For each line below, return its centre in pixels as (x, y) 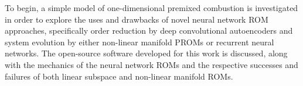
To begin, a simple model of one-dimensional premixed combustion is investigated (151, 8)
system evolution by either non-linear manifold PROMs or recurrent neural (139, 42)
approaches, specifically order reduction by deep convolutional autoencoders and (149, 31)
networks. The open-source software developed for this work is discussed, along (146, 53)
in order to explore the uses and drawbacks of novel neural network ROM (137, 19)
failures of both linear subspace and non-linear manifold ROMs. (119, 76)
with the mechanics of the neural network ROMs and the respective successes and (151, 64)
